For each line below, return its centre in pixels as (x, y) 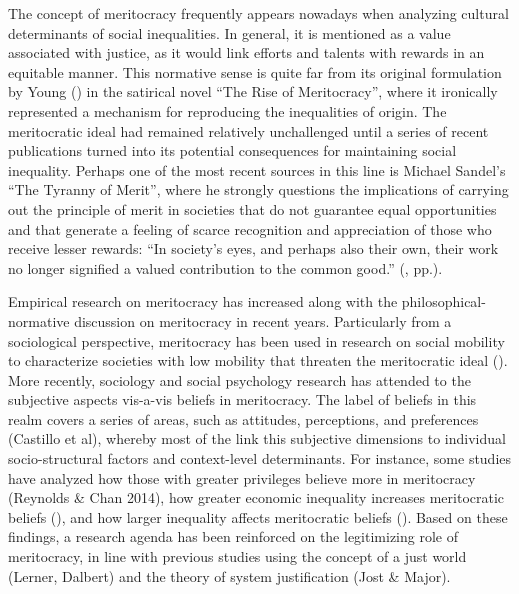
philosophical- (443, 301)
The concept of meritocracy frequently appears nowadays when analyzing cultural (258, 13)
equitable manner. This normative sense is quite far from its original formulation (255, 71)
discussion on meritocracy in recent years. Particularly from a (263, 320)
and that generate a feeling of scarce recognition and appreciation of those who (250, 228)
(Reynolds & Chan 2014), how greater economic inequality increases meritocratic (256, 497)
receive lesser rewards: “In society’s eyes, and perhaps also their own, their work (253, 248)
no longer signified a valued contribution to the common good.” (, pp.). (225, 267)
